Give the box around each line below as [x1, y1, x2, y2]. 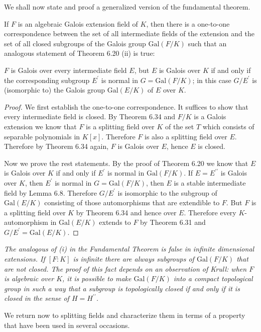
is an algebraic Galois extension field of [18, 18, 138, 29]
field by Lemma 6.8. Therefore [4, 187, 97, 198]
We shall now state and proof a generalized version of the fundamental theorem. [4, 2, 250, 12]
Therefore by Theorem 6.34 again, [4, 141, 109, 151]
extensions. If [4, 254, 45, 264]
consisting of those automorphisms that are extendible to [44, 197, 220, 208]
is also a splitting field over [145, 131, 227, 141]
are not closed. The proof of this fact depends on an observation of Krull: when [4, 263, 247, 274]
